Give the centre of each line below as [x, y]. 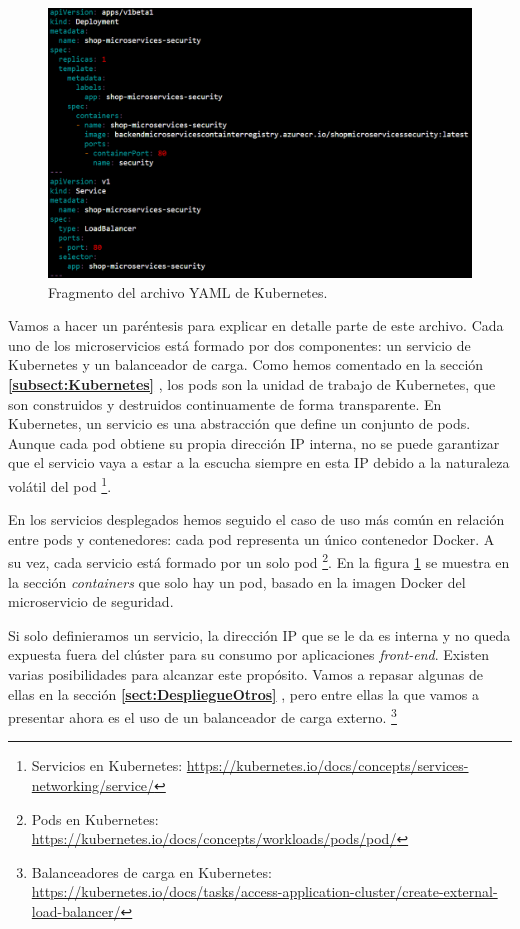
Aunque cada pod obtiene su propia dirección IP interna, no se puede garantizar [254, 442]
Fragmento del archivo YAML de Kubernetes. [188, 291]
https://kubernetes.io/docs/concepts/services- [327, 765]
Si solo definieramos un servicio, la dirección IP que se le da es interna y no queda [259, 634]
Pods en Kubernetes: [95, 818]
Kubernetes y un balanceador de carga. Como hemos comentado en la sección [246, 364]
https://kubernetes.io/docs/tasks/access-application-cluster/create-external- [264, 891]
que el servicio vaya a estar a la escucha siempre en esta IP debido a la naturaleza [259, 462]
